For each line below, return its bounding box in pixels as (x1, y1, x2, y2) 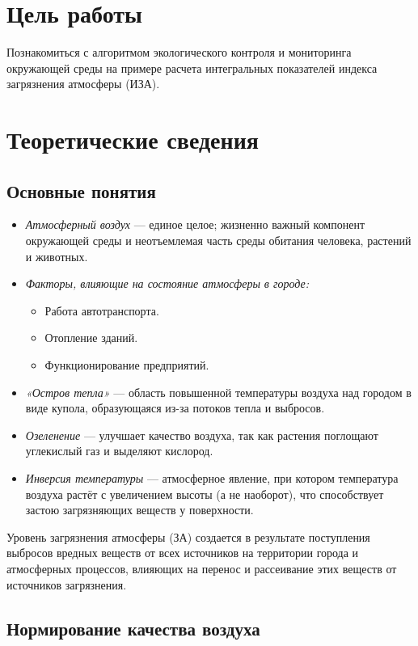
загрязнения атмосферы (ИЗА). (6, 75, 160, 92)
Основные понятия (6, 178, 156, 203)
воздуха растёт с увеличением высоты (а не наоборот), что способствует (25, 485, 384, 502)
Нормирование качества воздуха (6, 615, 260, 640)
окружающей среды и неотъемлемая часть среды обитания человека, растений (25, 232, 412, 249)
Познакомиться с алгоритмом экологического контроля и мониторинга (6, 44, 352, 61)
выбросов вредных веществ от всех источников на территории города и (6, 544, 359, 561)
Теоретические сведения (6, 123, 259, 156)
